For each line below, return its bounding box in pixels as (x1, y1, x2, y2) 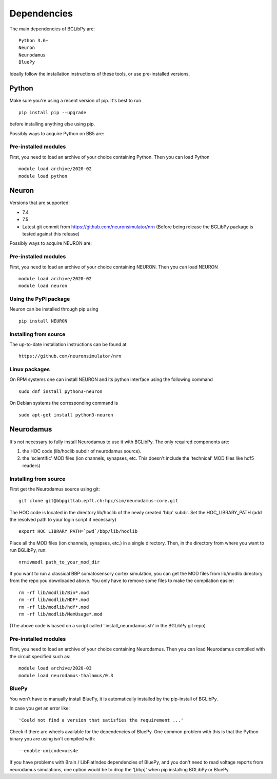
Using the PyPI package (9, 296, 70, 303)
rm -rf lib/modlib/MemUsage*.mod (18, 611, 103, 617)
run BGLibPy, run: (9, 547, 47, 553)
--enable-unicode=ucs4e (18, 748, 78, 753)
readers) (22, 462, 41, 468)
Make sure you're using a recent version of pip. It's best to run (9, 98, 141, 104)
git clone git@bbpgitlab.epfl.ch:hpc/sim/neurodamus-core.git (18, 498, 179, 504)
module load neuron (18, 283, 68, 289)
